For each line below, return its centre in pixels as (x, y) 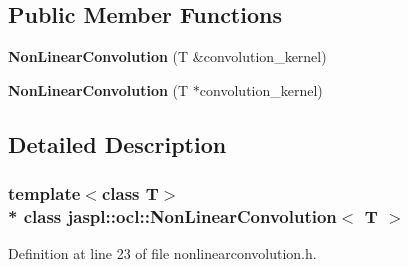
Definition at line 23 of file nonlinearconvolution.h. (162, 253)
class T (130, 193)
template (44, 193)
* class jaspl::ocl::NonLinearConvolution (172, 216)
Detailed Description (117, 143)
